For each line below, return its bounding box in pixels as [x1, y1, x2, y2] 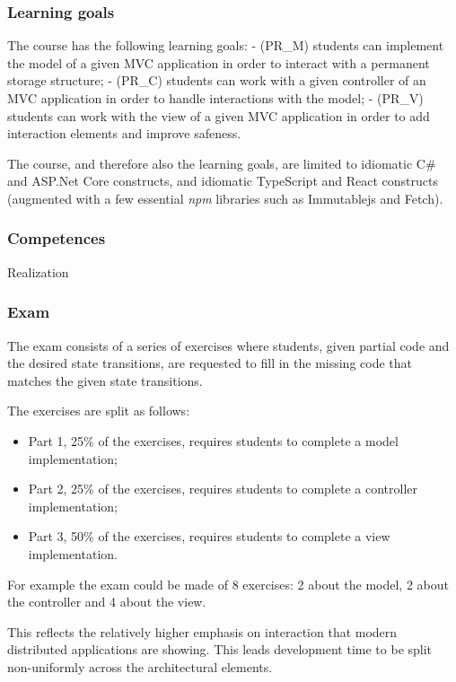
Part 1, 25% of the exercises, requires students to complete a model [28, 431, 399, 450]
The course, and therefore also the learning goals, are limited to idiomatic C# [7, 153, 436, 172]
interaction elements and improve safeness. [7, 124, 241, 143]
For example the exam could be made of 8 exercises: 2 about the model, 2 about [7, 574, 449, 593]
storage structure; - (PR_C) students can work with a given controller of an [7, 71, 426, 90]
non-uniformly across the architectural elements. [7, 657, 273, 676]
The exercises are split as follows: [7, 401, 190, 420]
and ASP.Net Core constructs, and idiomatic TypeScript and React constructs [7, 171, 438, 190]
